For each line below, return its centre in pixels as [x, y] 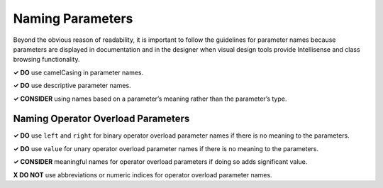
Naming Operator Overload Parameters [101, 119]
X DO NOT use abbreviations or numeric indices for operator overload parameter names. [143, 175]
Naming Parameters [73, 18]
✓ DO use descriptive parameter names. [72, 86]
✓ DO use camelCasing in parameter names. [78, 72]
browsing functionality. [46, 60]
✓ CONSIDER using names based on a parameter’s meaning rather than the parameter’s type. [150, 99]
